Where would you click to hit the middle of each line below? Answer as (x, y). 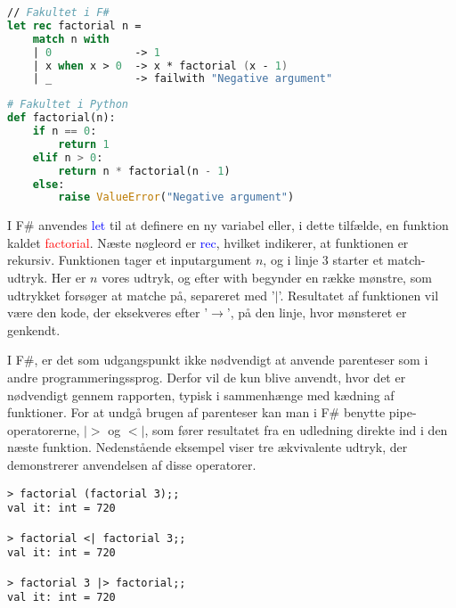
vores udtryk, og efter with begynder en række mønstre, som (267, 278)
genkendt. (34, 329)
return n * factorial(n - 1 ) (144, 171)
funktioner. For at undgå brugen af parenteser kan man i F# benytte (196, 412)
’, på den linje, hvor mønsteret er (317, 312)
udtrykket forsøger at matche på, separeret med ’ (141, 295)
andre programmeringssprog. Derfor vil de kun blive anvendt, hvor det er (207, 377)
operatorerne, (44, 429)
